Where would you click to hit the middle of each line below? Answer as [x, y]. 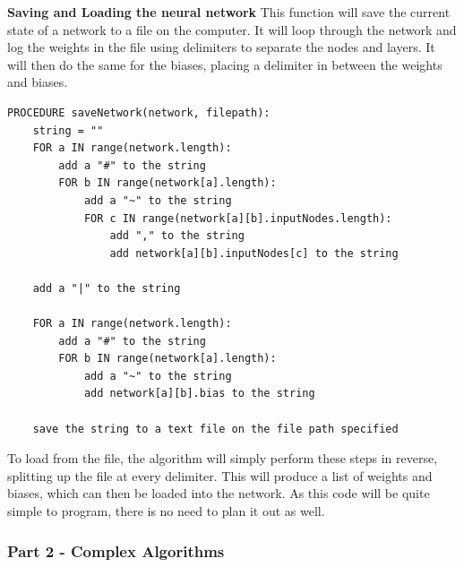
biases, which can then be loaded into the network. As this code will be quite [219, 493]
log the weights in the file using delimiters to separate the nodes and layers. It [221, 47]
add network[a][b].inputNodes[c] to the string [254, 253]
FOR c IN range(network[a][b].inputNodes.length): [238, 218]
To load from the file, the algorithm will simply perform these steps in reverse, [223, 458]
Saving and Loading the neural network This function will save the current [229, 12]
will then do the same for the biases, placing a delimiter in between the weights [225, 64]
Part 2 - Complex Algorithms [116, 550]
